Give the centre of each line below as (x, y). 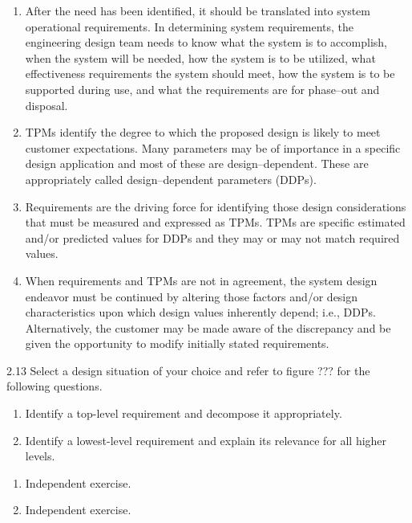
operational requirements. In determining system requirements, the (190, 26)
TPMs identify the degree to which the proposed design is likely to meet (203, 132)
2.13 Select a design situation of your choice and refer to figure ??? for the (188, 370)
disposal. (46, 105)
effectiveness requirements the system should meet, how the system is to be (210, 74)
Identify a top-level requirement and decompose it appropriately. (184, 413)
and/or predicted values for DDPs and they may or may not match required (212, 237)
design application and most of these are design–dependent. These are (197, 163)
